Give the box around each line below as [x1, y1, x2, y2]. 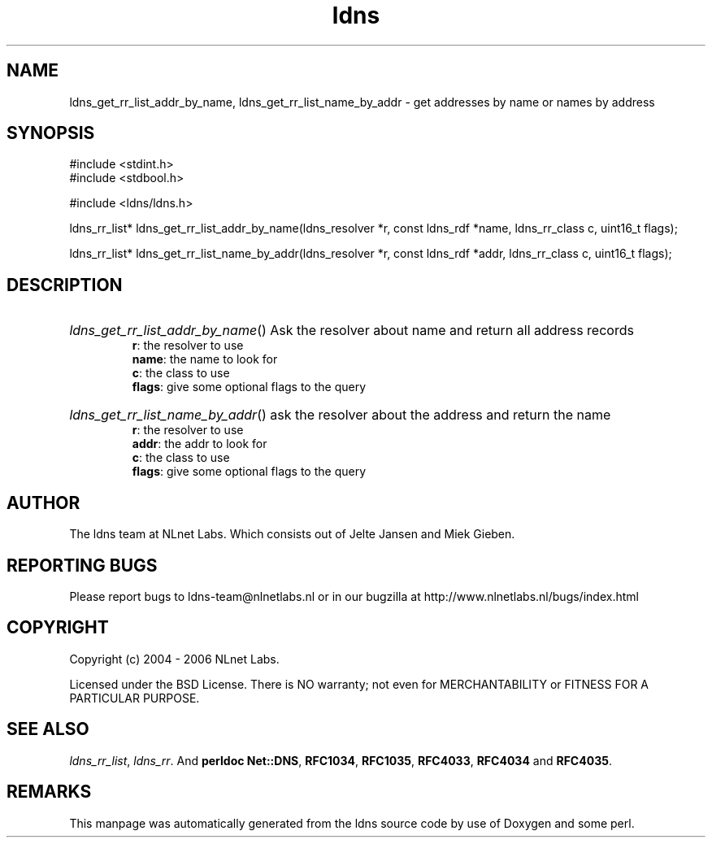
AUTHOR [7, 492, 80, 513]
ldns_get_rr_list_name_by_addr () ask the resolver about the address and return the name [69, 407, 611, 424]
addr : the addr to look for [132, 437, 267, 451]
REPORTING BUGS [7, 555, 158, 576]
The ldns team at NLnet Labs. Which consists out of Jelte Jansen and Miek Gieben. [69, 527, 515, 542]
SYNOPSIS [7, 123, 95, 144]
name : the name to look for [132, 352, 278, 367]
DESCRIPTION [7, 274, 123, 295]
